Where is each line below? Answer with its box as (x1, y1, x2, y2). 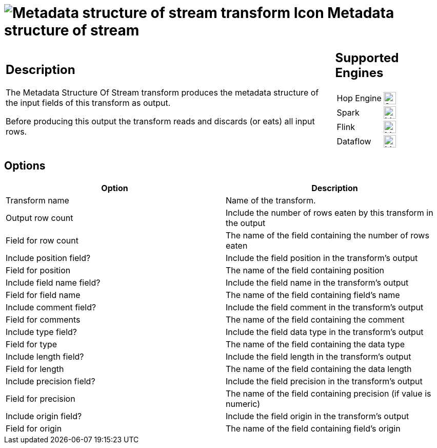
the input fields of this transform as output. (6, 98, 171, 108)
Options (4, 159, 46, 173)
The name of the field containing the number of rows (226, 230, 429, 240)
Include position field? (6, 252, 91, 263)
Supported (335, 50, 399, 65)
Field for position (6, 265, 71, 275)
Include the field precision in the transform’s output (226, 376, 423, 386)
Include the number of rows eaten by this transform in (226, 207, 433, 218)
